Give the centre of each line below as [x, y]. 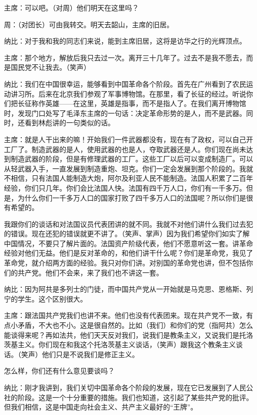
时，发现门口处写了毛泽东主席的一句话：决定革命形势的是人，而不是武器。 [125, 113]
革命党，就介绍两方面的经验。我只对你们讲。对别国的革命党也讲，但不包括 [125, 263]
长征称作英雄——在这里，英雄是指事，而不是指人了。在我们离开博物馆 [132, 103]
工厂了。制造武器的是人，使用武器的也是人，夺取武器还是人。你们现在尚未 [125, 149]
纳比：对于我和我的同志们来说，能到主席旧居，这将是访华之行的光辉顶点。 [125, 41]
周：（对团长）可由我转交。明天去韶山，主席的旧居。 [89, 24]
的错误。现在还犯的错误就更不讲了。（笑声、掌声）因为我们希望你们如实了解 [127, 233]
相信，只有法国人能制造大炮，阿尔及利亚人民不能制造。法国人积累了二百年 [132, 178]
